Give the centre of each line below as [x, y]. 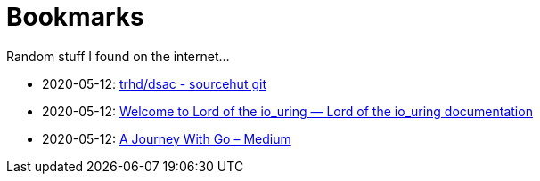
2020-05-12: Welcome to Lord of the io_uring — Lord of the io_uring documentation [287, 111]
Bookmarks [75, 17]
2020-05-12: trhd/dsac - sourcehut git [154, 83]
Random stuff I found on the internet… [118, 56]
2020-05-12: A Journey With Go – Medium [167, 138]
